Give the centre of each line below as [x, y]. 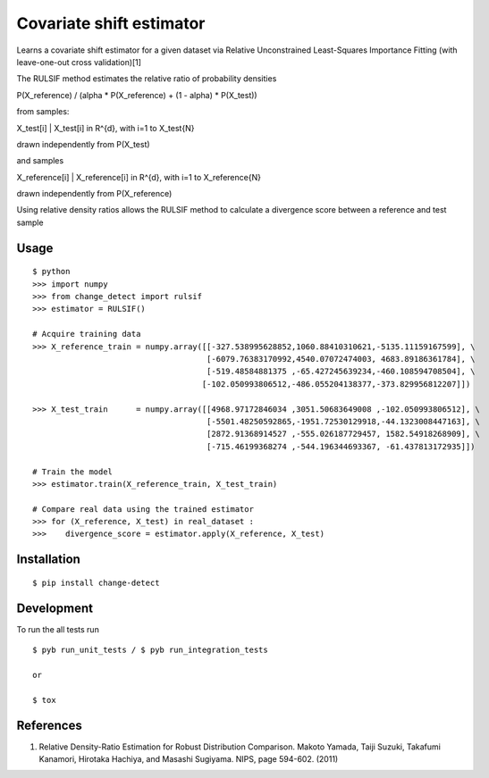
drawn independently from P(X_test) [84, 144]
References [49, 725]
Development [55, 608]
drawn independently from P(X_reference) [94, 194]
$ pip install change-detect [96, 582]
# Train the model [73, 472]
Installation [48, 560]
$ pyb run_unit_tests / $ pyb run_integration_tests [150, 650]
